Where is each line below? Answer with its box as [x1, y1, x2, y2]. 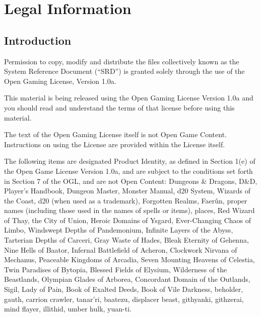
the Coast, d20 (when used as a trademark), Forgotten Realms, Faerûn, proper [4, 195, 247, 205]
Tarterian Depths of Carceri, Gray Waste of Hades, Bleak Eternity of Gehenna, [4, 235, 249, 245]
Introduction [4, 32, 72, 48]
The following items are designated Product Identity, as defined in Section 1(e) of [4, 156, 255, 166]
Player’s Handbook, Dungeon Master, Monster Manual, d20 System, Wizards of [4, 185, 251, 196]
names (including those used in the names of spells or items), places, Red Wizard [4, 205, 255, 216]
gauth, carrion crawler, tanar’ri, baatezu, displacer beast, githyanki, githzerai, [4, 293, 244, 304]
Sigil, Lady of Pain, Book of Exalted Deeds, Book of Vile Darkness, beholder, [4, 284, 243, 294]
